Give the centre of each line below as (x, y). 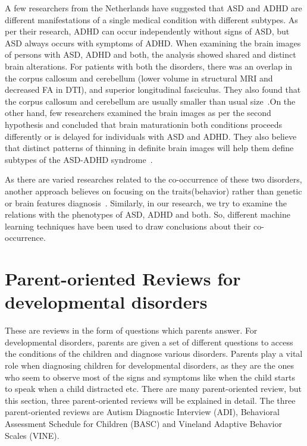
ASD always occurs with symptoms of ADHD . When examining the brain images (153, 43)
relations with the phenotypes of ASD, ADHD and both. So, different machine (148, 214)
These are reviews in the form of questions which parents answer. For (131, 330)
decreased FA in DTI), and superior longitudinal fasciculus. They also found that (153, 89)
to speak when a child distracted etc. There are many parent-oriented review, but (153, 389)
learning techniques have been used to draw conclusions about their (128, 226)
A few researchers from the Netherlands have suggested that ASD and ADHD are (153, 8)
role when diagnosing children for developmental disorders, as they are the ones (149, 365)
